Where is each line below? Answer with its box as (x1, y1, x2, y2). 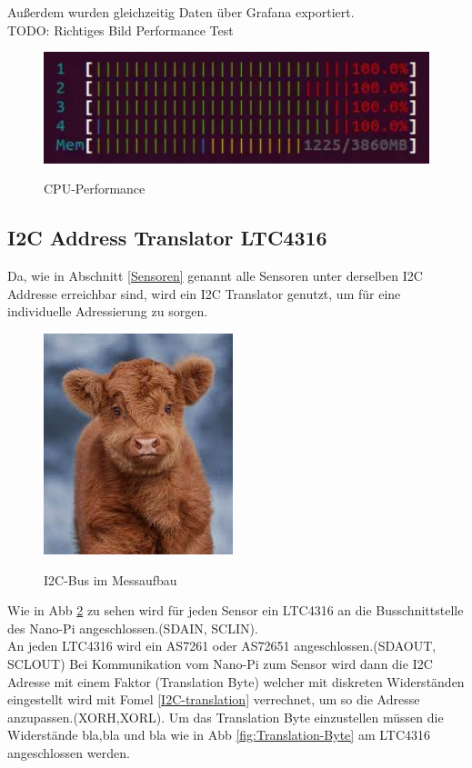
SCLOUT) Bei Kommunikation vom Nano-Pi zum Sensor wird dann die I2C (7, 653, 433, 673)
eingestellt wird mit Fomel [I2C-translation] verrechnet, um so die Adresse (7, 690, 420, 709)
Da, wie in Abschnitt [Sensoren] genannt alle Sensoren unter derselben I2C (7, 266, 423, 285)
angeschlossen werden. (7, 743, 130, 762)
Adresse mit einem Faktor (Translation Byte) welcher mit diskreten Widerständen (7, 672, 465, 691)
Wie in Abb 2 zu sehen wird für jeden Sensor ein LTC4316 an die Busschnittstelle (7, 601, 464, 620)
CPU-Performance (44, 179, 146, 198)
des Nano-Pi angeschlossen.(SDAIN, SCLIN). (7, 618, 258, 637)
